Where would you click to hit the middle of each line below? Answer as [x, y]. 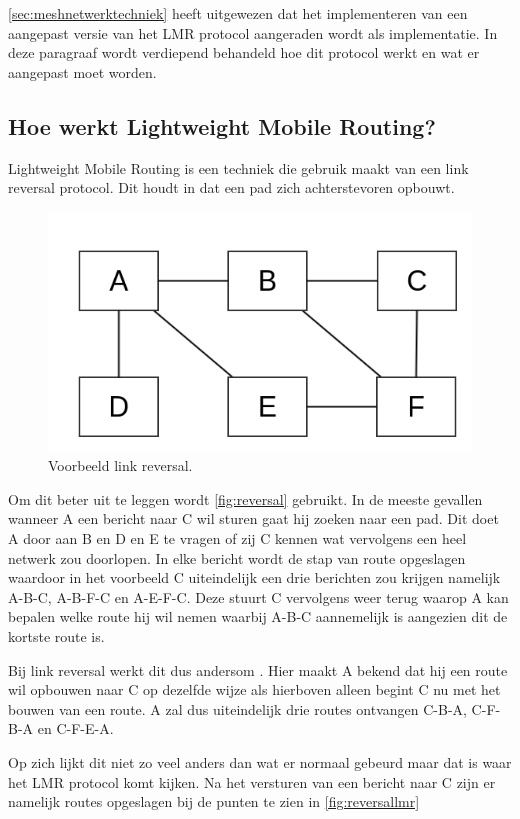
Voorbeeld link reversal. [120, 465]
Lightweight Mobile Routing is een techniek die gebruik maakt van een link [238, 167]
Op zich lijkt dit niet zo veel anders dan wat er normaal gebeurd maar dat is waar [260, 762]
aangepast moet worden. [82, 71]
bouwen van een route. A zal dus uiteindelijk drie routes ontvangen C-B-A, [237, 708]
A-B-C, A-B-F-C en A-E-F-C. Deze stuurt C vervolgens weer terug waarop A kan [258, 596]
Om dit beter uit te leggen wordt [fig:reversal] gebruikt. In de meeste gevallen [245, 498]
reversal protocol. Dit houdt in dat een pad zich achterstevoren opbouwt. [231, 187]
